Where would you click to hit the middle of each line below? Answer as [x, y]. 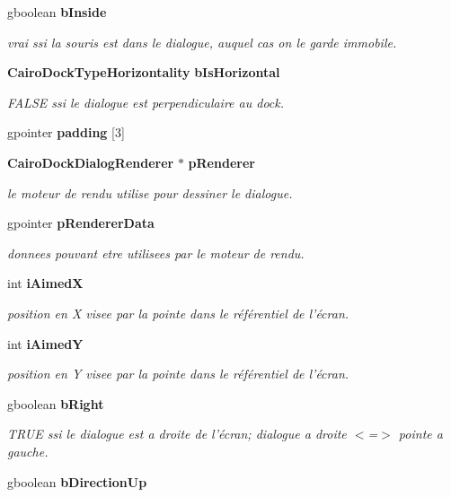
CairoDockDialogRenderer [91, 162]
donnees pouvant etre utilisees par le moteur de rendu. [156, 253]
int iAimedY [45, 343]
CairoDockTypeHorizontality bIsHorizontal [144, 72]
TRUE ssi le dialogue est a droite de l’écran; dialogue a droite [177, 434]
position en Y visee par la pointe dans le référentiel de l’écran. [178, 374]
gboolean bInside [57, 12]
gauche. [28, 451]
